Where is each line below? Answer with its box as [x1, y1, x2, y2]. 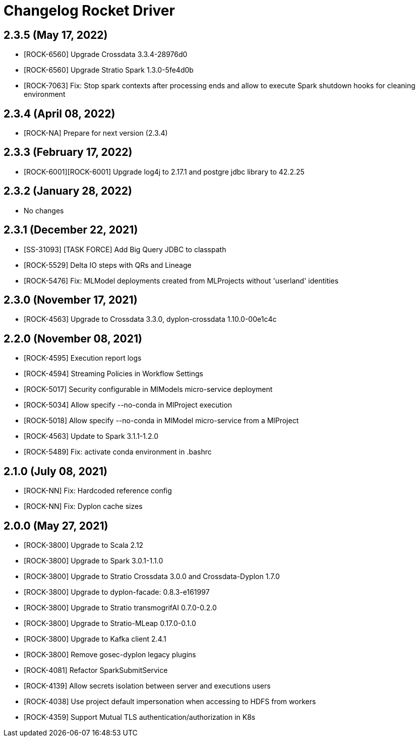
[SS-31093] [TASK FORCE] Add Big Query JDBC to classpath [24, 245, 226, 254]
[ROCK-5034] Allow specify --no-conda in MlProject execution [24, 401, 232, 410]
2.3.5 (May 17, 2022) [4, 28, 108, 41]
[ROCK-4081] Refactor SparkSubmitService [24, 665, 168, 674]
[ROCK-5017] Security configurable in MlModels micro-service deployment [24, 385, 273, 394]
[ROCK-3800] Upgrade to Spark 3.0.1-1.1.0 [24, 556, 163, 565]
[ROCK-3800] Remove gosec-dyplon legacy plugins [24, 650, 196, 659]
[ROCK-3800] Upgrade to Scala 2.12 [24, 540, 144, 549]
